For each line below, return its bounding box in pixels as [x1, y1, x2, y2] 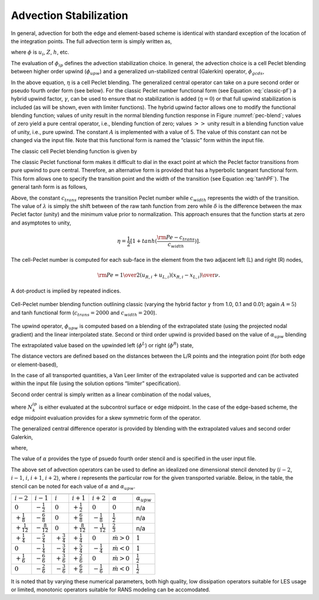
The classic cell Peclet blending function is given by [11, 147, 138, 155]
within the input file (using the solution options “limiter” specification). [11, 380, 181, 387]
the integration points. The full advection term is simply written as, [11, 37, 172, 44]
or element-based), [11, 361, 58, 368]
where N [11, 403, 33, 411]
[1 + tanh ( [130, 238, 158, 245]
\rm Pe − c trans [157, 234, 195, 242]
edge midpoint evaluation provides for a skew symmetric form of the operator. [11, 414, 201, 421]
